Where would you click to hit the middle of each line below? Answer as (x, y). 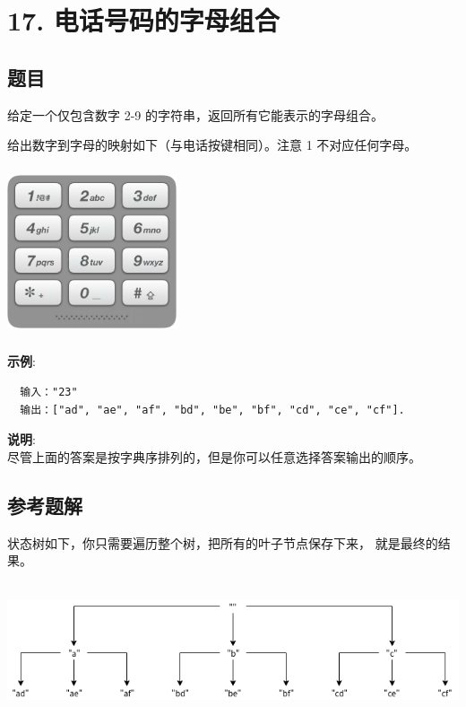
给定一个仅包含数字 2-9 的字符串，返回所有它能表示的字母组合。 (195, 114)
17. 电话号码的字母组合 (143, 20)
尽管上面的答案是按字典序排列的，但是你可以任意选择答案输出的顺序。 (214, 456)
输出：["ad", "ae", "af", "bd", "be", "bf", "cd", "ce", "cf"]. (212, 410)
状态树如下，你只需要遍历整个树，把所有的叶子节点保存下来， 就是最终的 (223, 542)
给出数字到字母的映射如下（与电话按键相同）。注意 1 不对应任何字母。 (212, 145)
